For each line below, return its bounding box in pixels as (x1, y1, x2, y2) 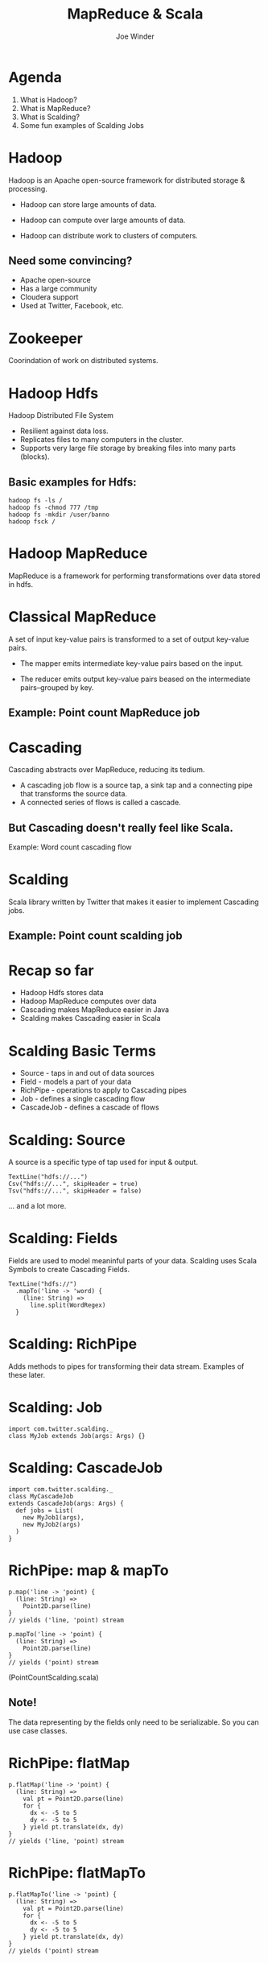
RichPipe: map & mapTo (8, 1561, 169, 1580)
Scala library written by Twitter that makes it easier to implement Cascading (8, 897, 259, 907)
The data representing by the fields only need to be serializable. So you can (8, 1717, 259, 1727)
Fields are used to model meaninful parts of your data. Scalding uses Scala (8, 1256, 258, 1266)
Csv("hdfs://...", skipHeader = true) (8, 1180, 138, 1188)
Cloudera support (19, 292, 79, 302)
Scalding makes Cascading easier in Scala (19, 1014, 161, 1023)
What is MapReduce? (19, 103, 91, 113)
